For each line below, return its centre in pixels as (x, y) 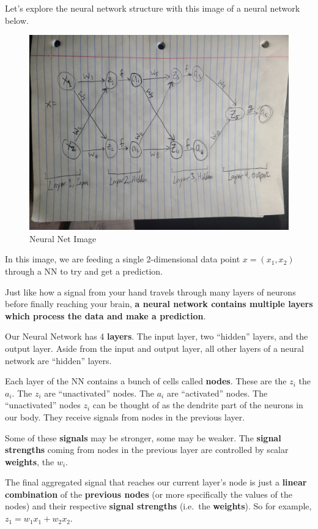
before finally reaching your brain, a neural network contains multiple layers (159, 304)
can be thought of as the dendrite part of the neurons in (198, 405)
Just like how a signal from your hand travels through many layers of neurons (150, 291)
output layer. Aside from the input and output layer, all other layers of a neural (154, 348)
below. (17, 20)
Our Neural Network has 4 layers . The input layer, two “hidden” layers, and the (157, 336)
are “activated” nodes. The (217, 393)
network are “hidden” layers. (58, 360)
